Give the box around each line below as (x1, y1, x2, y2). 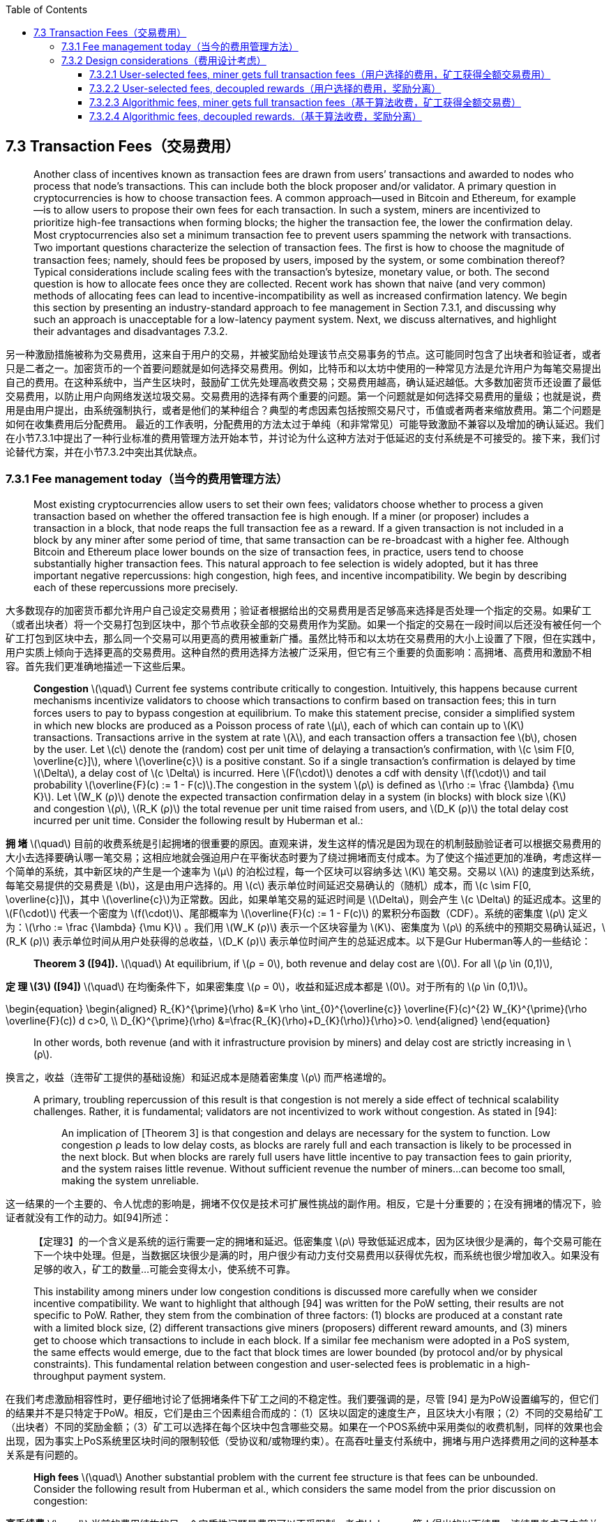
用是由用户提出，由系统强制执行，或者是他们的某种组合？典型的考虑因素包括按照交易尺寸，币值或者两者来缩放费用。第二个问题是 (6, 403, 601, 416)
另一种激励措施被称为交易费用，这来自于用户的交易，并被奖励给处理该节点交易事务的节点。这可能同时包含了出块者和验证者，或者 (6, 348, 601, 360)
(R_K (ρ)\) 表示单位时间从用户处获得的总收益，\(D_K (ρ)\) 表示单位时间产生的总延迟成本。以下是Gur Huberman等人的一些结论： (6, 934, 591, 947)
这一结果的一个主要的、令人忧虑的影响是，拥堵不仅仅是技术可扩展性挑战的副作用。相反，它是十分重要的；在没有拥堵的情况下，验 (6, 1197, 601, 1209)
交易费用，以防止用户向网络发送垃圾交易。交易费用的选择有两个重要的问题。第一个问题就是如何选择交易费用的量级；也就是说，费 (6, 389, 601, 402)
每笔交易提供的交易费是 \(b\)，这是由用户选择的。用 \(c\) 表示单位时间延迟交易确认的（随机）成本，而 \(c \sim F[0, (6, 879, 531, 891)
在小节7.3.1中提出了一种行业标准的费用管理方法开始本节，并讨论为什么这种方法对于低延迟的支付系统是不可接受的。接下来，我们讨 (6, 431, 601, 444)
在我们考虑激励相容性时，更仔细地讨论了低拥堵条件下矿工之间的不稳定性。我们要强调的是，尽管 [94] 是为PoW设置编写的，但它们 (6, 1392, 599, 1405)
